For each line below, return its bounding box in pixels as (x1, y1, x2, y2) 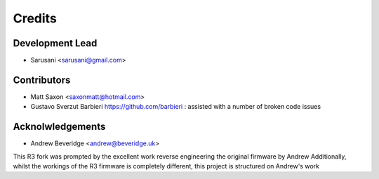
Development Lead (13, 37, 98, 49)
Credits (13, 11, 58, 26)
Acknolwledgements (13, 121, 106, 133)
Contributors (13, 74, 71, 86)
